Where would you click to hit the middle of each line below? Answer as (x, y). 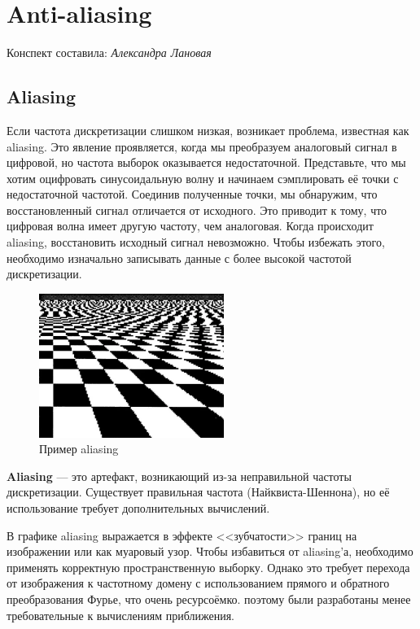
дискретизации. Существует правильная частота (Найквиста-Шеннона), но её (198, 492)
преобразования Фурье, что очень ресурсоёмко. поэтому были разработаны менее (209, 598)
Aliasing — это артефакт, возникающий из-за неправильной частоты (179, 476)
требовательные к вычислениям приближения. (121, 615)
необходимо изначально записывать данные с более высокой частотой (179, 258)
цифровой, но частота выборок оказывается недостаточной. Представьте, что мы (206, 162)
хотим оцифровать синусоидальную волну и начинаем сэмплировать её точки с (203, 178)
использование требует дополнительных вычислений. (138, 507)
